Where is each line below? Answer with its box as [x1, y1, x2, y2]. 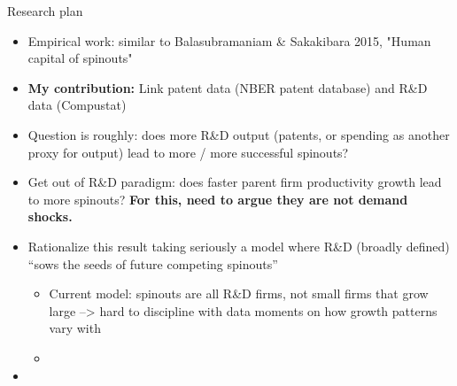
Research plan [7, 2, 83, 19]
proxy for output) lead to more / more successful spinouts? [27, 143, 349, 161]
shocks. [27, 207, 73, 226]
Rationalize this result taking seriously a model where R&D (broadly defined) [27, 236, 450, 255]
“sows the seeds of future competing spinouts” [27, 254, 278, 273]
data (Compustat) [27, 96, 127, 114]
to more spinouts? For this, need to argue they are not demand [27, 189, 408, 208]
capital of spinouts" [27, 49, 133, 67]
